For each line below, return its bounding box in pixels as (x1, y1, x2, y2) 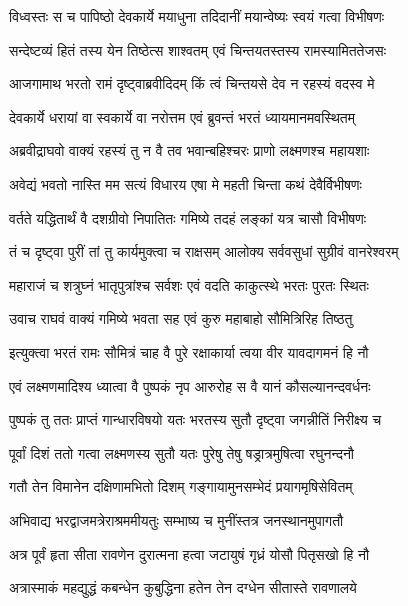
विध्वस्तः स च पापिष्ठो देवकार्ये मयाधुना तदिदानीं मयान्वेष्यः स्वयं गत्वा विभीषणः (9, 6, 385, 26)
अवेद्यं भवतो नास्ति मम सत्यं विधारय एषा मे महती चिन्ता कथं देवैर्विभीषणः (9, 173, 362, 194)
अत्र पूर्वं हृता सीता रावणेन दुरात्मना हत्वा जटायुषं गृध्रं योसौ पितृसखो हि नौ (9, 543, 370, 564)
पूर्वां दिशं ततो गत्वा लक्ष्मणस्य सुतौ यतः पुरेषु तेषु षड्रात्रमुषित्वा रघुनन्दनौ (9, 442, 355, 463)
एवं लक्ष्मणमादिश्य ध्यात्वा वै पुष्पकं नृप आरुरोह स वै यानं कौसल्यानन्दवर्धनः (9, 375, 371, 396)
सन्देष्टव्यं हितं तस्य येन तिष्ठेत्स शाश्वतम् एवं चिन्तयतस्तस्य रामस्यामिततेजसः (9, 39, 387, 60)
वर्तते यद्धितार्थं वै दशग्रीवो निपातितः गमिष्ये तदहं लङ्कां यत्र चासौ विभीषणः (9, 207, 367, 228)
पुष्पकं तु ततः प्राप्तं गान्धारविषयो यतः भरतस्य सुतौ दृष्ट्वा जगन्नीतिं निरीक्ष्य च (9, 409, 382, 430)
